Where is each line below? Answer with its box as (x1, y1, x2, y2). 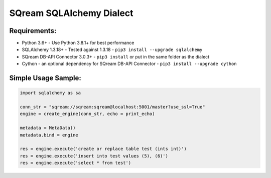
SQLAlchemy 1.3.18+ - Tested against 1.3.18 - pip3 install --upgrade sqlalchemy (22, 46, 203, 52)
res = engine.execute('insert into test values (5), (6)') (20, 153, 168, 158)
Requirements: (9, 26, 57, 35)
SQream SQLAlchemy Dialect (9, 7, 133, 18)
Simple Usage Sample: (9, 74, 81, 82)
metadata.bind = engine (20, 132, 79, 137)
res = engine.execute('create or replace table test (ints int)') (20, 146, 187, 152)
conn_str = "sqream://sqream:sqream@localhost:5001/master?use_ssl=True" (20, 104, 205, 110)
